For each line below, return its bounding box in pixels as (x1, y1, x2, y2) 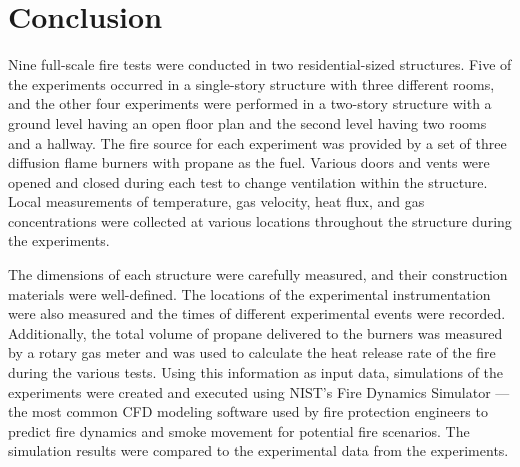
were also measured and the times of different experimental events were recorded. (8, 303, 506, 324)
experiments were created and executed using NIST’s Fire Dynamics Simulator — (8, 381, 510, 402)
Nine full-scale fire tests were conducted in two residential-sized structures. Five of (8, 54, 512, 75)
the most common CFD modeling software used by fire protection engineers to (8, 401, 488, 422)
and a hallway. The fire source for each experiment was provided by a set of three (8, 132, 507, 153)
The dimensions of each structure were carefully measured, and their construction (8, 264, 508, 285)
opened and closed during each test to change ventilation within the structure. (8, 171, 488, 192)
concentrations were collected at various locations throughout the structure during (8, 210, 512, 231)
